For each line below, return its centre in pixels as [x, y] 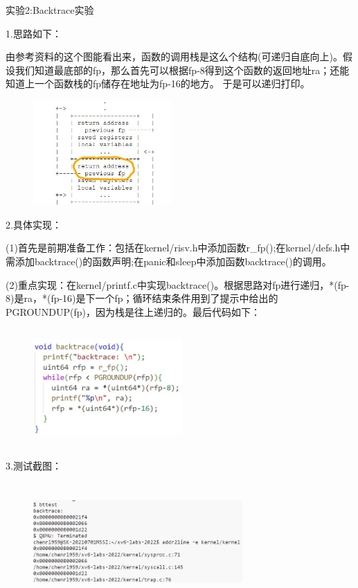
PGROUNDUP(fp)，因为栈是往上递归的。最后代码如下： [133, 311]
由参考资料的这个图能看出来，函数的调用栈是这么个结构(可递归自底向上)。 [174, 56]
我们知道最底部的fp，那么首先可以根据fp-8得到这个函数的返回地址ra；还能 [182, 70]
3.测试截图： [34, 465]
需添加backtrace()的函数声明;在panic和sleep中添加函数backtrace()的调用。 [169, 261]
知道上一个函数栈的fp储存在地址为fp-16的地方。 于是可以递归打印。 [158, 83]
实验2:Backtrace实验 [50, 10]
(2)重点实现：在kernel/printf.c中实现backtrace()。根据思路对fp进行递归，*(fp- [178, 284]
